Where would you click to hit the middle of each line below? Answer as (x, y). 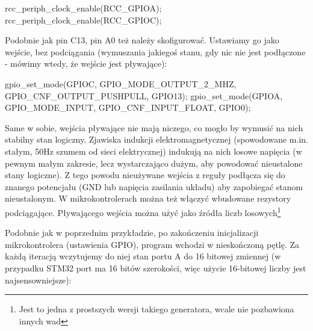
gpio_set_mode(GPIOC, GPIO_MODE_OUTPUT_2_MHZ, (121, 83)
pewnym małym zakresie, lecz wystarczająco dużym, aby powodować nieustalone (154, 163)
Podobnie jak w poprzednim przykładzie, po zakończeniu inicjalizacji (132, 233)
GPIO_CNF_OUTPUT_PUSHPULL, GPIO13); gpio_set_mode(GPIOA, (144, 95)
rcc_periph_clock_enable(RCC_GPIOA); (83, 8)
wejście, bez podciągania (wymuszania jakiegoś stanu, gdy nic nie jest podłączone (155, 51)
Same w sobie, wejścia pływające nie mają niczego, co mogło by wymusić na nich (154, 127)
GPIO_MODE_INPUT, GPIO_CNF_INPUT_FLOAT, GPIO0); (128, 107)
